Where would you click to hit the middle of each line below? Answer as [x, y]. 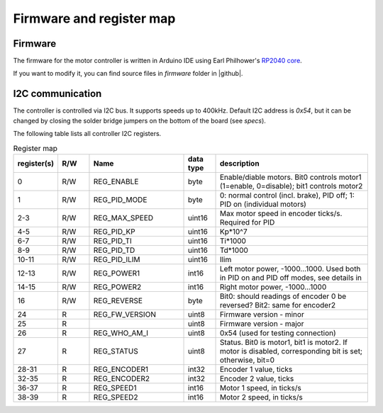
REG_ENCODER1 [121, 369]
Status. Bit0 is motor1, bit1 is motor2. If [283, 342]
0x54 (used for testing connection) [278, 333]
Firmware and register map [94, 18]
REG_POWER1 [117, 273]
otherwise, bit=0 [247, 360]
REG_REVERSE [118, 300]
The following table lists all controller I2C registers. [87, 134]
